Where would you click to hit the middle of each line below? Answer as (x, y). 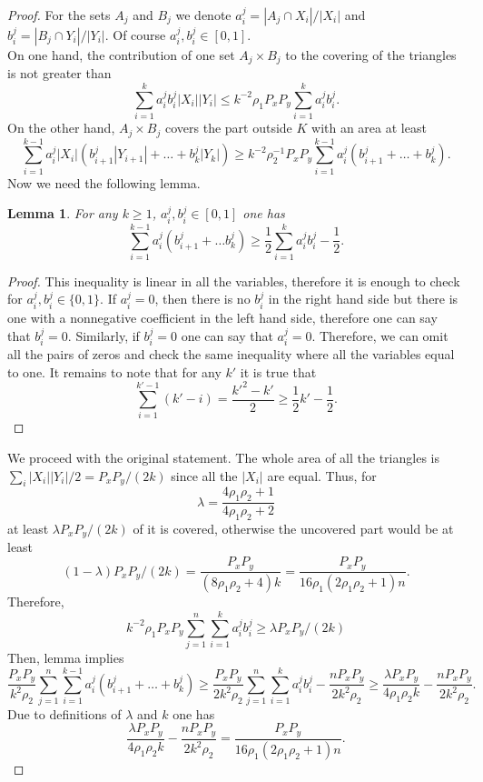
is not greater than (59, 73)
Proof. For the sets (59, 15)
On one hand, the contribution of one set (121, 55)
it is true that (278, 371)
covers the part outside (228, 128)
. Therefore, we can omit (380, 335)
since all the (204, 475)
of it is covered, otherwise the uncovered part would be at (293, 529)
